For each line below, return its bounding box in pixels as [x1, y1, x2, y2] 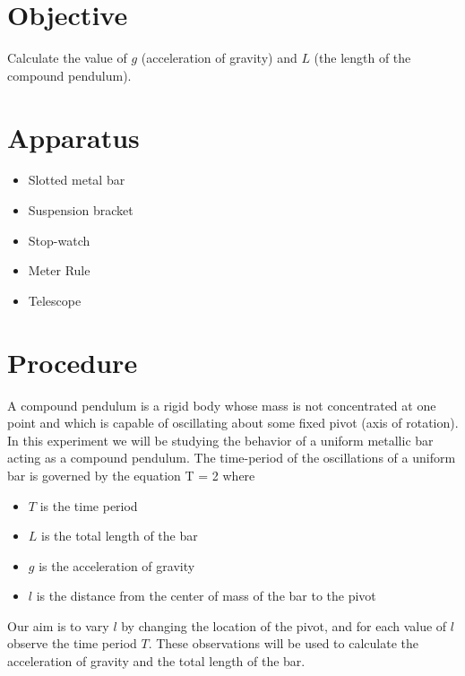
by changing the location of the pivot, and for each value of [121, 616, 447, 635]
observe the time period [7, 634, 137, 653]
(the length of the [314, 48, 411, 67]
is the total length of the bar [41, 526, 198, 545]
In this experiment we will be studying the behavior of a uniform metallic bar [7, 430, 434, 449]
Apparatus [7, 118, 140, 155]
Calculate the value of [7, 48, 127, 67]
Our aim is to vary [7, 616, 109, 635]
